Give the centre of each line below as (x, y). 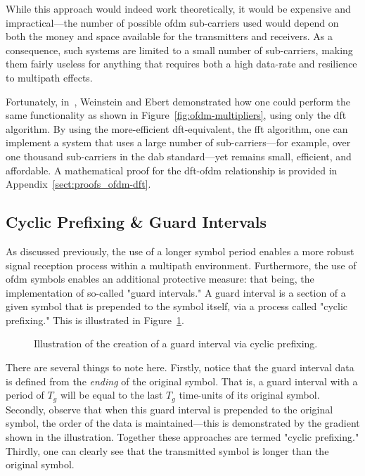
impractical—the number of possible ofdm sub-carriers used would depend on (172, 22)
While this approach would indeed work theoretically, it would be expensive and (178, 8)
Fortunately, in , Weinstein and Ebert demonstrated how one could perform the (178, 101)
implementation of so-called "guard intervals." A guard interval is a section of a (176, 292)
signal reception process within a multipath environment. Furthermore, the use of (181, 265)
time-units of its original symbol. (249, 395)
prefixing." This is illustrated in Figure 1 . (95, 320)
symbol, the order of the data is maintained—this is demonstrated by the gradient (183, 423)
